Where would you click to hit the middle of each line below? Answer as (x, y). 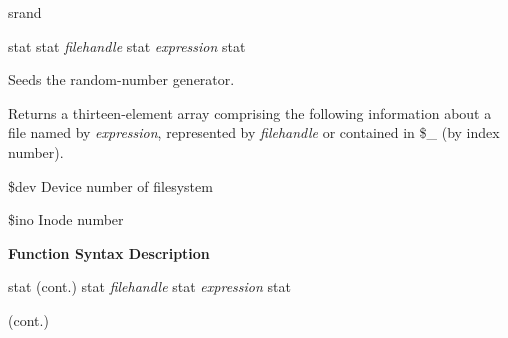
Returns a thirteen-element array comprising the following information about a (250, 112)
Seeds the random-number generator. (121, 79)
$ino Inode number (66, 219)
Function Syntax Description (109, 252)
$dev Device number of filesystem (110, 185)
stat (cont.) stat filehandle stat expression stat (149, 286)
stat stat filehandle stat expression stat (127, 45)
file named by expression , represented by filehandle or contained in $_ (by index (254, 132)
